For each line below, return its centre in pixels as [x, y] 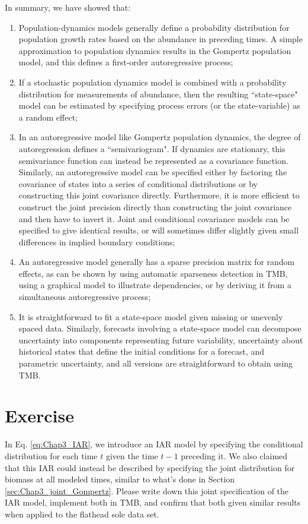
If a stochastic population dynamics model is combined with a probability [153, 82]
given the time [132, 455]
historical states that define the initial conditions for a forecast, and [142, 351]
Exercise [39, 416]
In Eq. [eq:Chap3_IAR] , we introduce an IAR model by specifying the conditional [154, 444]
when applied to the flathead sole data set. [82, 514]
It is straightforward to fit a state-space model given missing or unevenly [151, 316]
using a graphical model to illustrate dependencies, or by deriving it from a [155, 285]
